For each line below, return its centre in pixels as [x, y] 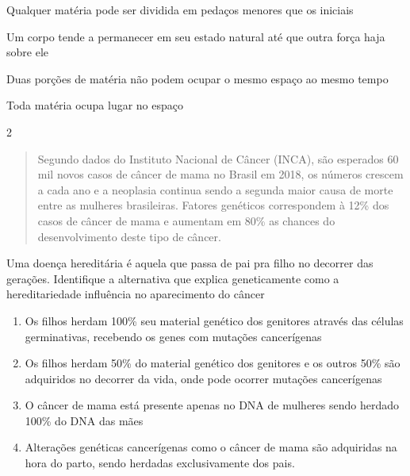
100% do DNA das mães [84, 420]
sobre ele [27, 52]
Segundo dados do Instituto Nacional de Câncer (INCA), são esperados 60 [218, 158]
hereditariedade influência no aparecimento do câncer [136, 294]
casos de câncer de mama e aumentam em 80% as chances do [186, 220]
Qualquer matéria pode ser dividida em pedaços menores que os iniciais [180, 10]
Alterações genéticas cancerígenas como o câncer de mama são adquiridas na [211, 447]
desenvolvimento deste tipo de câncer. [129, 236]
